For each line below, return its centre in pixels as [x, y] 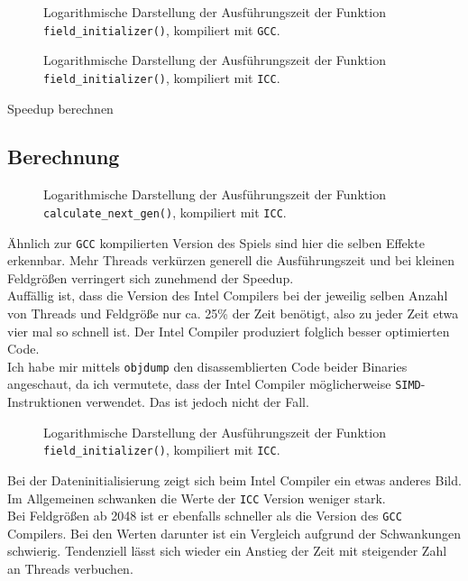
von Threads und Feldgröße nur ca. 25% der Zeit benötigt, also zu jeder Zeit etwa [233, 313]
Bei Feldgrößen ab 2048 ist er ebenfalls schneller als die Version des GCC [205, 516]
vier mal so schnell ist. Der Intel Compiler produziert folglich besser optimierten [229, 331]
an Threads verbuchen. [70, 569]
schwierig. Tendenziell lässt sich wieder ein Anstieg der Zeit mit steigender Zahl [227, 551]
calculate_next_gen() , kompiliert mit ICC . [165, 212]
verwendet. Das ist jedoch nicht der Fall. [197, 402]
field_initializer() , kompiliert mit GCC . [162, 29]
